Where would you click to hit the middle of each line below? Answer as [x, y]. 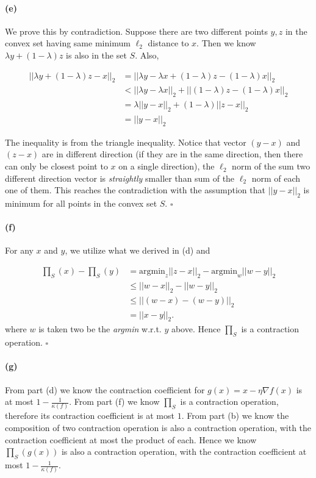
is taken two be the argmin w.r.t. [100, 329]
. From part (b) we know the [235, 416]
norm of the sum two [271, 166]
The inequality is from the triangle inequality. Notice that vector [126, 142]
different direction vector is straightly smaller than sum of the [120, 178]
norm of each [276, 178]
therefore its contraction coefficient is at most [90, 416]
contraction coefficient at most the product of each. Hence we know [131, 439]
